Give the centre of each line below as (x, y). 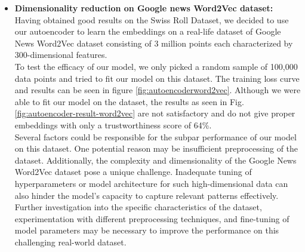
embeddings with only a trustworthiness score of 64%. (113, 125)
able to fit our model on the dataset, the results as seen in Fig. (129, 101)
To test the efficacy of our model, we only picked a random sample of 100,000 (156, 66)
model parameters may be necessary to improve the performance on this (147, 230)
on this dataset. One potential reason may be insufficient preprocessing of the (156, 148)
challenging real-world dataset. (70, 242)
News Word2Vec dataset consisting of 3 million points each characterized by (154, 43)
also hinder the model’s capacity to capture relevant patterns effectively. (147, 195)
